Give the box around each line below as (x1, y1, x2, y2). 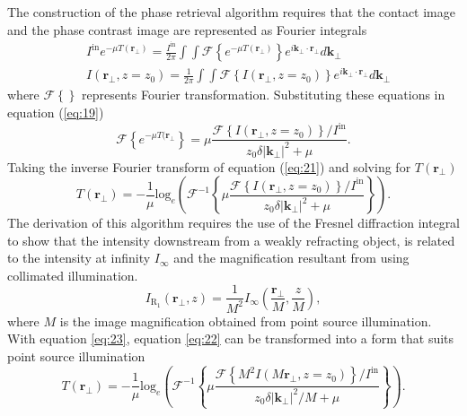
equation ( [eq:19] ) (7, 103, 104, 121)
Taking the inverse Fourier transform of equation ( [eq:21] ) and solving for (7, 157, 411, 176)
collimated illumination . (7, 265, 138, 284)
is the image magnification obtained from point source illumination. (59, 311, 432, 330)
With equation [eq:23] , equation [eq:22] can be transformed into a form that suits (7, 329, 454, 348)
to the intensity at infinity (7, 248, 151, 267)
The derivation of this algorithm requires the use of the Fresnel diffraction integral (7, 213, 461, 232)
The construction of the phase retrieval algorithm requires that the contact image (7, 3, 455, 21)
